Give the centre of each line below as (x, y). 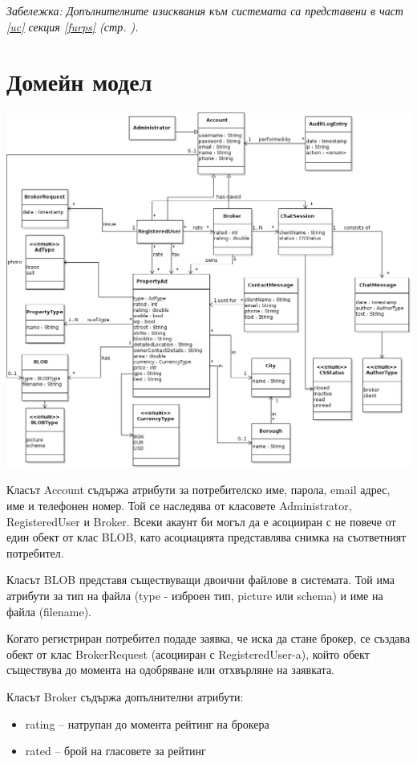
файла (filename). (49, 611)
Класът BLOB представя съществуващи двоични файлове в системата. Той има (200, 580)
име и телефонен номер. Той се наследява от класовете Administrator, (179, 505)
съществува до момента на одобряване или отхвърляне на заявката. (171, 670)
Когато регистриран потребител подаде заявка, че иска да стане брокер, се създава (208, 638)
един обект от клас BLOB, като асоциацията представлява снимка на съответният (206, 537)
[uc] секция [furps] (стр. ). (73, 26)
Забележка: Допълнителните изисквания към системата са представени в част (205, 10)
